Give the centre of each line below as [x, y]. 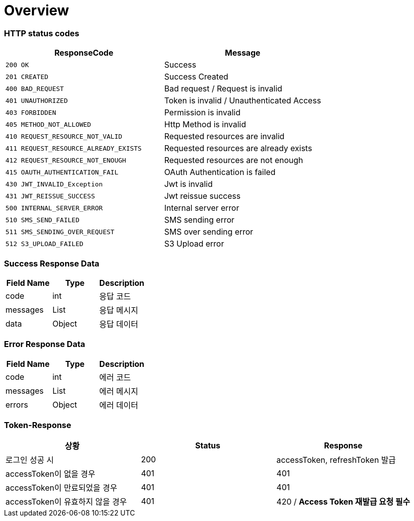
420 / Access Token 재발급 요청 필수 [343, 502]
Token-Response [38, 425]
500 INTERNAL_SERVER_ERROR [54, 208]
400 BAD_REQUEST [35, 88]
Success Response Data [52, 263]
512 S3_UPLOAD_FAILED [44, 244]
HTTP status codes [42, 33]
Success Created [196, 77]
